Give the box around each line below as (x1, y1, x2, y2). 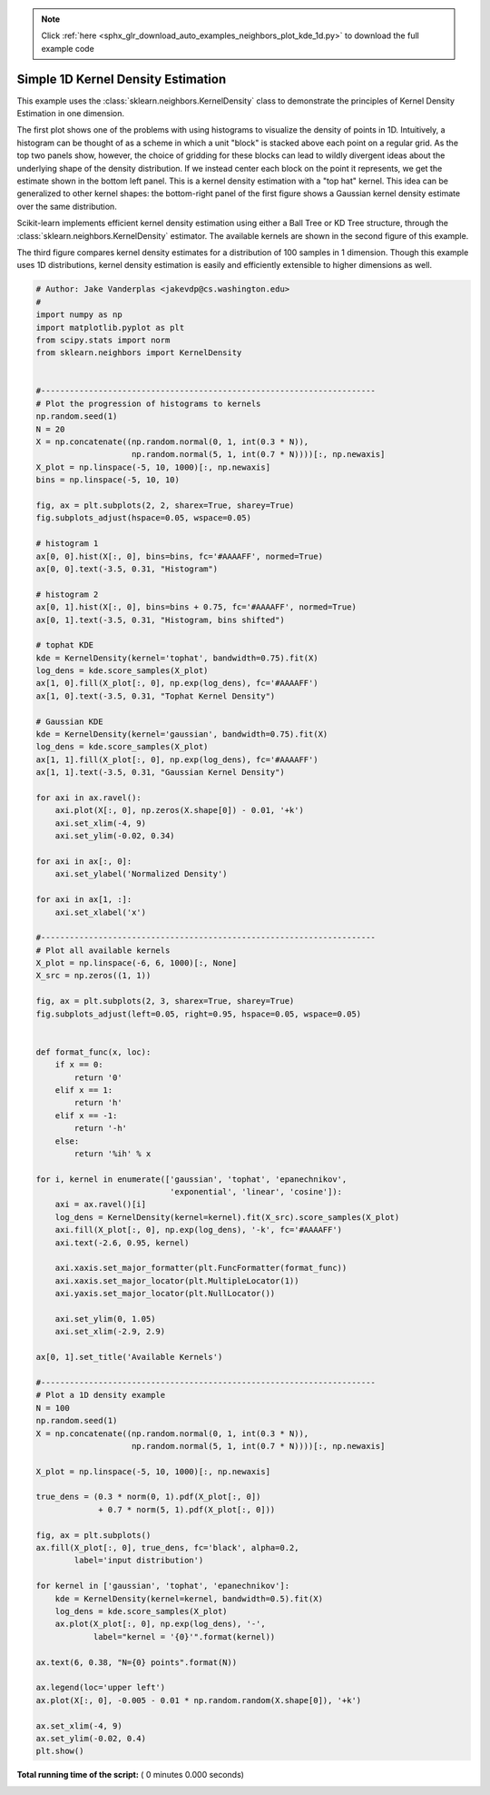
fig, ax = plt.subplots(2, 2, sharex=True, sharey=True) (35, 501, 295, 511)
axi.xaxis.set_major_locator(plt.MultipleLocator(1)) (54, 1275, 299, 1285)
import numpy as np (35, 310, 122, 320)
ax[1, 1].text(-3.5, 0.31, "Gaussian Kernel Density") (35, 768, 285, 778)
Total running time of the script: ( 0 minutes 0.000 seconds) (16, 1770, 245, 1780)
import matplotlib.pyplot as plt (35, 322, 185, 332)
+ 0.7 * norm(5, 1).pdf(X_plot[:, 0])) (98, 1504, 276, 1514)
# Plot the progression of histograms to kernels (35, 398, 261, 409)
